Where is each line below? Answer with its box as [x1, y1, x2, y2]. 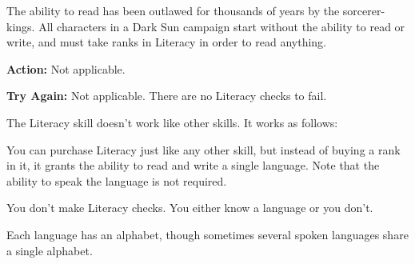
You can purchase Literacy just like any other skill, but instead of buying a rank [6, 141, 401, 158]
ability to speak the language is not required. [6, 172, 227, 189]
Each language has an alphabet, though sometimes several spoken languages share [6, 226, 409, 242]
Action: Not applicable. [6, 60, 126, 77]
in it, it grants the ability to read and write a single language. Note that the [6, 157, 380, 174]
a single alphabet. [6, 242, 93, 258]
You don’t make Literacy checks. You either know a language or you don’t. [6, 199, 373, 216]
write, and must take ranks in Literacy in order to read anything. [6, 34, 326, 50]
